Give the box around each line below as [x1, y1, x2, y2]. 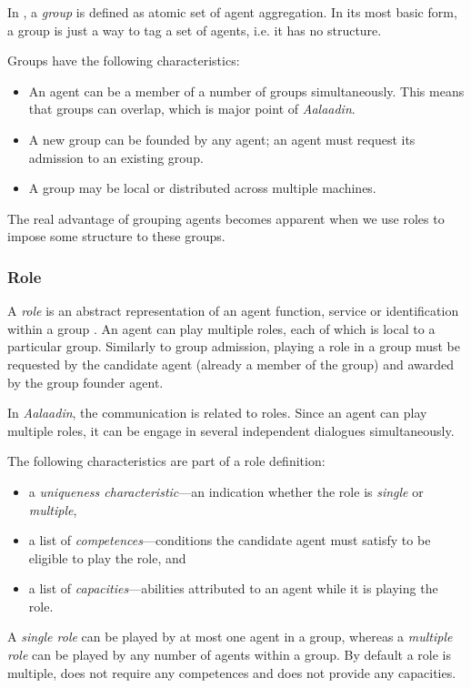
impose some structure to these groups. [7, 227, 225, 246]
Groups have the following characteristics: [7, 51, 240, 70]
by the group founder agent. [7, 372, 164, 391]
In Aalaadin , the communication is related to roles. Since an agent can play [7, 403, 427, 422]
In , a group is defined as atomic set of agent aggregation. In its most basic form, [7, 3, 457, 21]
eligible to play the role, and [28, 548, 186, 567]
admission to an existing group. [28, 147, 204, 167]
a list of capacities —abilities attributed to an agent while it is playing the [28, 579, 438, 598]
